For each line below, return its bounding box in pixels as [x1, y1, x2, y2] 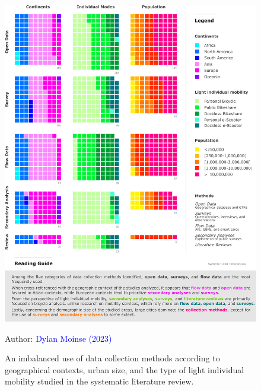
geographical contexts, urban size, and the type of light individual [5, 363, 244, 376]
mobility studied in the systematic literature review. [5, 375, 194, 387]
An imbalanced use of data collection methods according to [5, 352, 220, 364]
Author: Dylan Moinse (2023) [5, 332, 112, 344]
